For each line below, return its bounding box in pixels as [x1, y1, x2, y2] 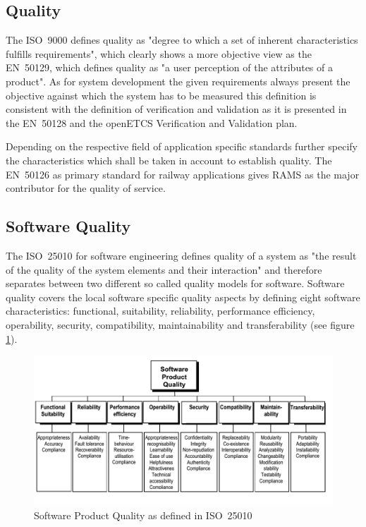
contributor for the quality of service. [6, 181, 166, 195]
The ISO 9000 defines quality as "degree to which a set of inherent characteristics [6, 32, 358, 47]
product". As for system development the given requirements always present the [6, 73, 350, 88]
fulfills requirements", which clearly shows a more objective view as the [6, 46, 312, 61]
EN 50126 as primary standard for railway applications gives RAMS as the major [6, 166, 360, 181]
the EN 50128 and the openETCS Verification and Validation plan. [6, 115, 298, 130]
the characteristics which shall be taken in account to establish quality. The [6, 152, 332, 167]
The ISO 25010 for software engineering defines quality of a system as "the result [6, 248, 357, 262]
